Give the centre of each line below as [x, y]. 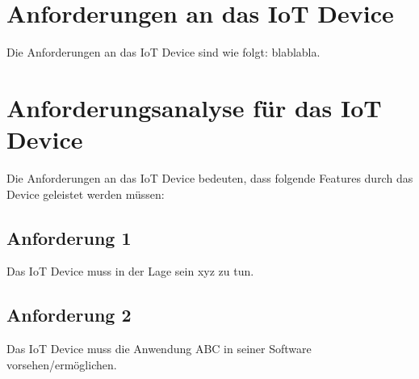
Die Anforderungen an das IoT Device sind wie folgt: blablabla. [163, 52]
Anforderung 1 [69, 237]
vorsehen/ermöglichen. [62, 364]
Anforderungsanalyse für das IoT [194, 107]
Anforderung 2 [69, 315]
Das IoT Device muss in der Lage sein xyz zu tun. [130, 271]
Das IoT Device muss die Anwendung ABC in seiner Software [159, 349]
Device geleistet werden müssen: [86, 194]
